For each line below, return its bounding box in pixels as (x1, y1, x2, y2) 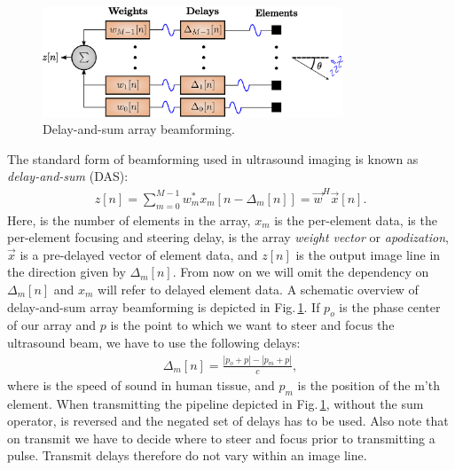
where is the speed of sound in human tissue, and (7, 375, 275, 394)
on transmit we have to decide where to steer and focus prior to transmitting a (7, 428, 435, 447)
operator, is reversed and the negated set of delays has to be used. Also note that (7, 411, 449, 430)
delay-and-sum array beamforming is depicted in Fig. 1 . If (7, 297, 320, 316)
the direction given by (7, 262, 126, 281)
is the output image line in (295, 245, 441, 263)
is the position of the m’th (297, 375, 440, 394)
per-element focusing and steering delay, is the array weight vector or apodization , (7, 228, 449, 247)
